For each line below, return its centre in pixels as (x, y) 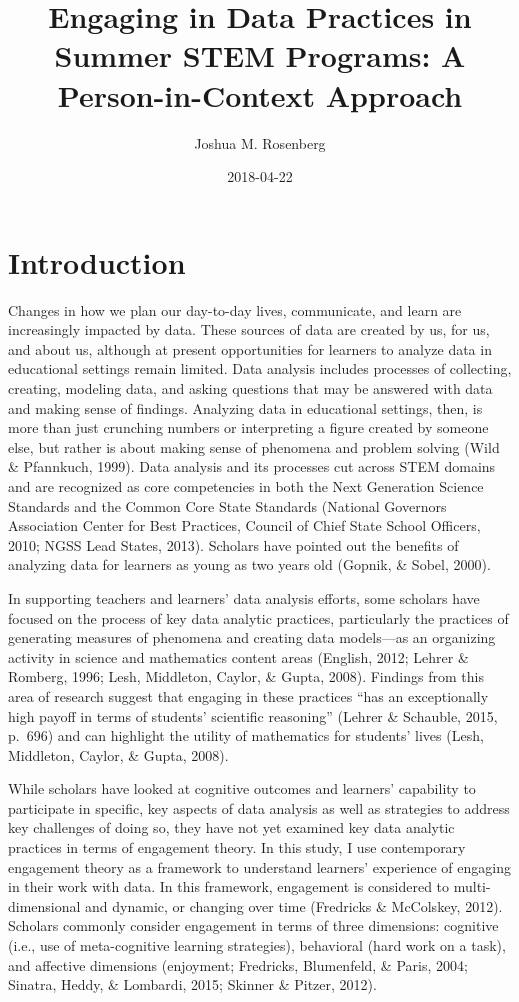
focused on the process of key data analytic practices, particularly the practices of (258, 617)
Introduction (97, 261)
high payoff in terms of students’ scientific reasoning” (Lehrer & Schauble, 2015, (253, 715)
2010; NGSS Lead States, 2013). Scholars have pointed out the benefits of (233, 544)
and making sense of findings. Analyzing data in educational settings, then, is (245, 407)
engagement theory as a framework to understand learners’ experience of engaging (259, 866)
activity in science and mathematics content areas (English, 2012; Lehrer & (238, 656)
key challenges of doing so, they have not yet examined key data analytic (231, 827)
